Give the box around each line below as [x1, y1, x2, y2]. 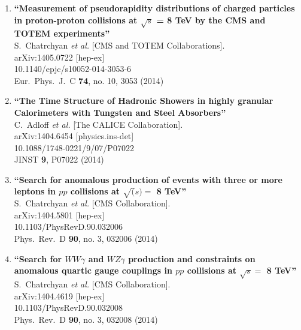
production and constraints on [128, 252, 256, 265]
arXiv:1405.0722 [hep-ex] [14, 50, 105, 63]
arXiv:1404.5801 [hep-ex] [14, 208, 105, 221]
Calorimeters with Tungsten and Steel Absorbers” [14, 106, 226, 118]
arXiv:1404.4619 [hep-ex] [14, 289, 105, 302]
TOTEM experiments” [14, 27, 110, 40]
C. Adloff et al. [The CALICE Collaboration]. [14, 118, 183, 130]
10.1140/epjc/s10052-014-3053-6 [14, 62, 132, 75]
